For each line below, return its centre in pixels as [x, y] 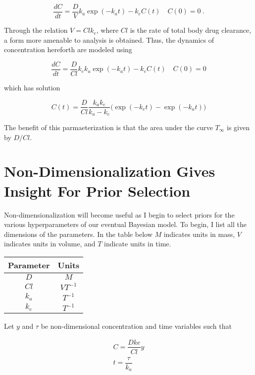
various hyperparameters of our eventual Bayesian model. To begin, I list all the [125, 224]
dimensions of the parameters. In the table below [78, 234]
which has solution [32, 87]
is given [238, 127]
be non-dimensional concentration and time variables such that [136, 326]
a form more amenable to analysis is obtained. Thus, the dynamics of [109, 39]
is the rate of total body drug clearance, [191, 30]
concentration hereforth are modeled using [68, 49]
